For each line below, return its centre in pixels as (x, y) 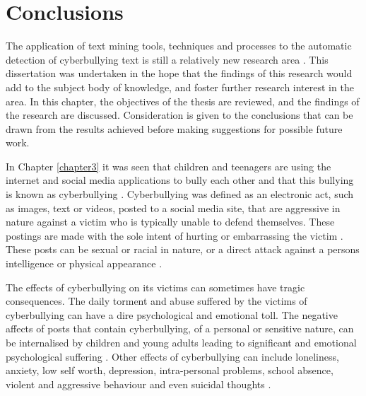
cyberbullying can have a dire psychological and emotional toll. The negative (172, 314)
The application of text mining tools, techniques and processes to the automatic (179, 46)
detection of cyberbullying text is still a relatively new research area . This (167, 59)
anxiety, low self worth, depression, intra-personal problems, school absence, (170, 370)
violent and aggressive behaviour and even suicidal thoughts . (138, 384)
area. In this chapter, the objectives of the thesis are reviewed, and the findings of (183, 101)
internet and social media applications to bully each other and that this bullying (180, 180)
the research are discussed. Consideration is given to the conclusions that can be (179, 115)
